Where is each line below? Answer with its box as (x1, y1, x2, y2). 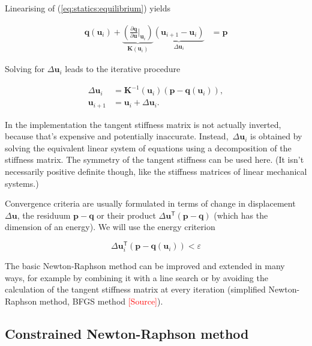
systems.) (5, 177, 39, 189)
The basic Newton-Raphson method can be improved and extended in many (5, 259, 285, 272)
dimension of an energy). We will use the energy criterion (5, 220, 215, 233)
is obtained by (250, 130, 302, 142)
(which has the (214, 208, 268, 221)
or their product (97, 208, 156, 221)
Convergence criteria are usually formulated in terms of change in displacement (5, 197, 296, 210)
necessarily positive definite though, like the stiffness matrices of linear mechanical (5, 165, 307, 178)
